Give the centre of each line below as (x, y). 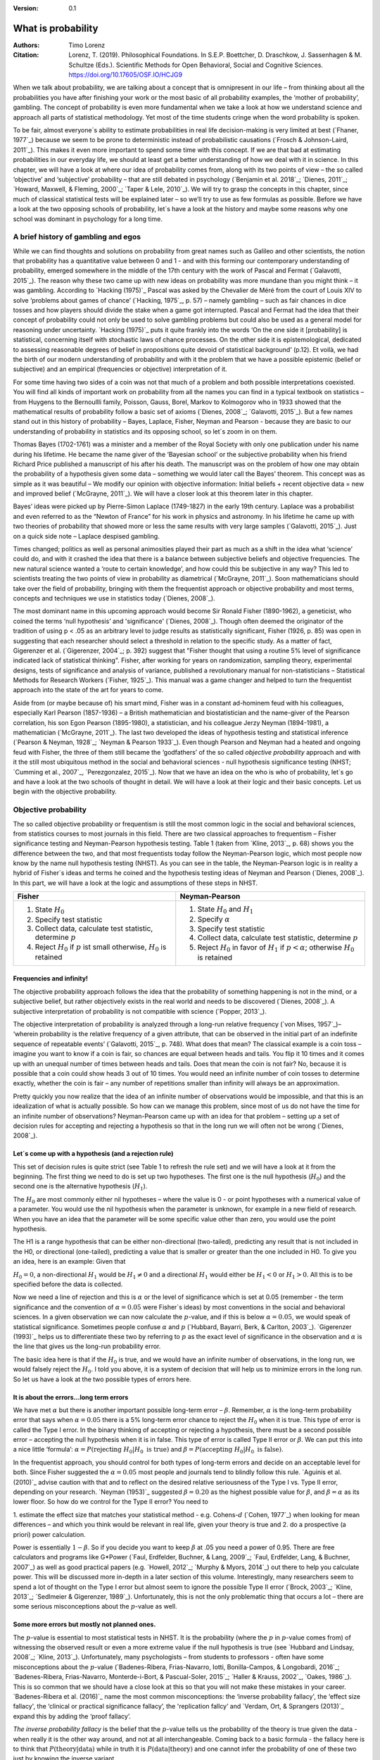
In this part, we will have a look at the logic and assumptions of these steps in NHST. (135, 883)
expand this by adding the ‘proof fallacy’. (72, 1716)
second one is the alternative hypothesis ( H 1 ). (80, 1187)
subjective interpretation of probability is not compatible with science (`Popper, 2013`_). (140, 1011)
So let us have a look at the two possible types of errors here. (102, 1379)
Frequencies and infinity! (50, 979)
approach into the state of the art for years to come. (88, 690)
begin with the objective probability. (65, 791)
